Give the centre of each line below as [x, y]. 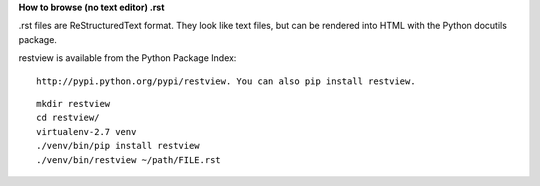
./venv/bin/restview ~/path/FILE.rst [129, 159]
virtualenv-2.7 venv [86, 131]
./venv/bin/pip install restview [118, 146]
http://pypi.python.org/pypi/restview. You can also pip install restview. [226, 81]
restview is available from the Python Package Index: [127, 58]
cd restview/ [68, 118]
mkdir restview [73, 103]
